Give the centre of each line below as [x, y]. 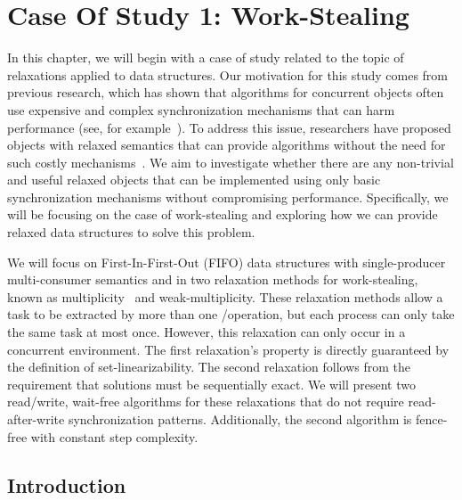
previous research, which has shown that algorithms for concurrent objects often [226, 92]
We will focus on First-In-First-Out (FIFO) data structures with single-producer [227, 262]
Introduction [67, 484]
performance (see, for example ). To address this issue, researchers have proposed [229, 127]
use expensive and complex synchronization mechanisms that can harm [201, 109]
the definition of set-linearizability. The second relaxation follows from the [209, 367]
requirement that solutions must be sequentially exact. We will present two [211, 384]
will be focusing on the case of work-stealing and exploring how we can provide [223, 214]
